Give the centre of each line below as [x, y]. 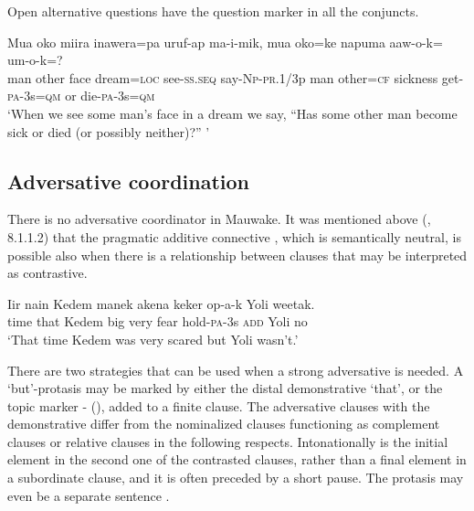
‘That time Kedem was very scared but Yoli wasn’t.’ [153, 339]
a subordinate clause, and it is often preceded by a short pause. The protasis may [236, 478]
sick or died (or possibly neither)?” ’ [109, 131]
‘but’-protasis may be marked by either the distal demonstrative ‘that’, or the [225, 388]
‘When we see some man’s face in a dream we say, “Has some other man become [232, 113]
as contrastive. [47, 273]
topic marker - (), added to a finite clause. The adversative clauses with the [219, 405]
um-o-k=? [35, 60]
